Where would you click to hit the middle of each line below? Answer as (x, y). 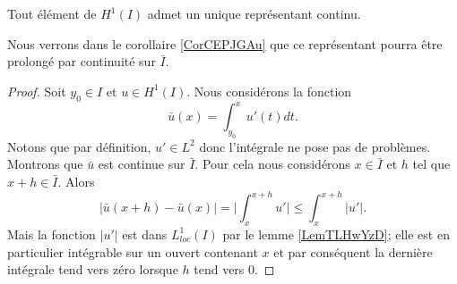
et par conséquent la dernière (353, 251)
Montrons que (45, 164)
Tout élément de (52, 13)
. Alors (76, 182)
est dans (145, 234)
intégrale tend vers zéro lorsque (93, 269)
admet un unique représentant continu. (254, 13)
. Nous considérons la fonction (269, 91)
